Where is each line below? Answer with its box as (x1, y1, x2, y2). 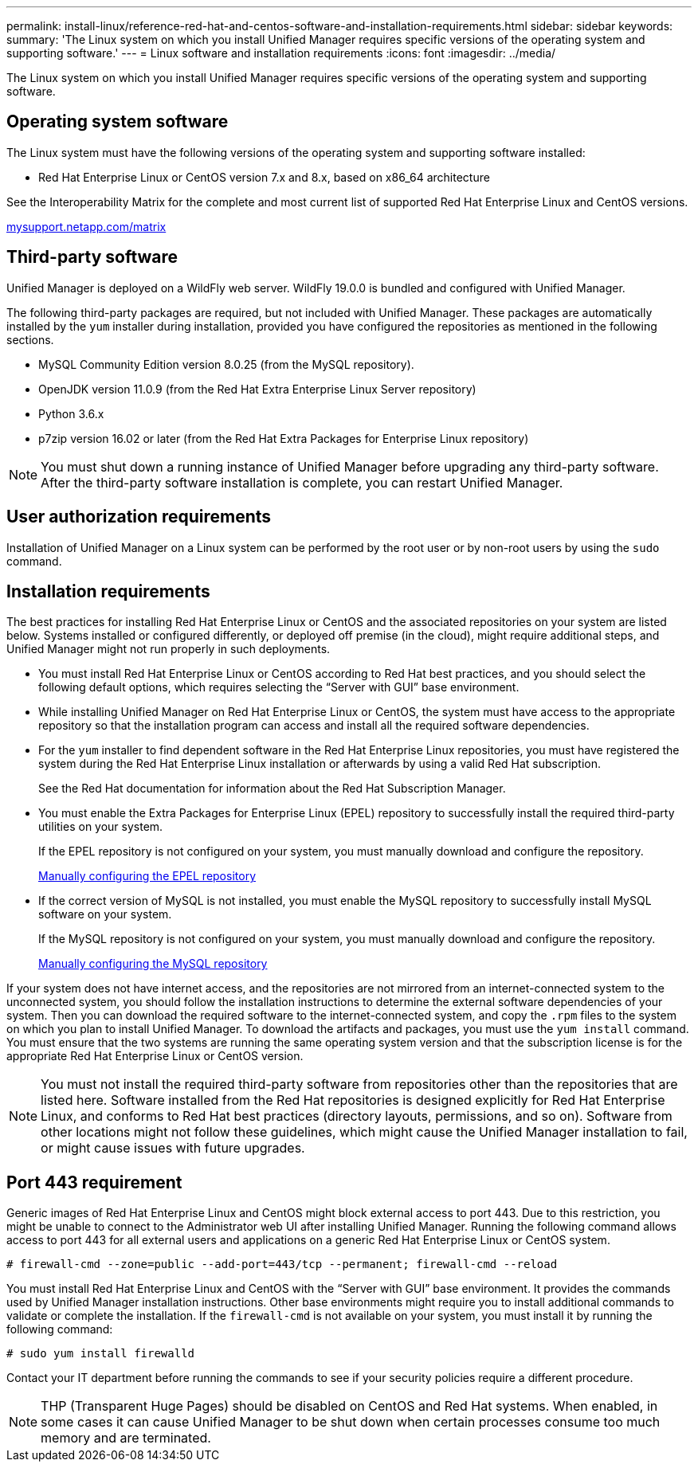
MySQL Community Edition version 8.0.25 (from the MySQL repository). (38, 357, 414, 371)
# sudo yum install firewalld (6, 1347, 195, 1360)
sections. (6, 332, 54, 346)
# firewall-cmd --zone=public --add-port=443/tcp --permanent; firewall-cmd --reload (6, 1258, 558, 1271)
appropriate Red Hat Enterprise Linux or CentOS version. (6, 1049, 304, 1063)
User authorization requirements (6, 507, 272, 527)
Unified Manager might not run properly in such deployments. (6, 642, 331, 656)
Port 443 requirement (6, 1172, 182, 1192)
